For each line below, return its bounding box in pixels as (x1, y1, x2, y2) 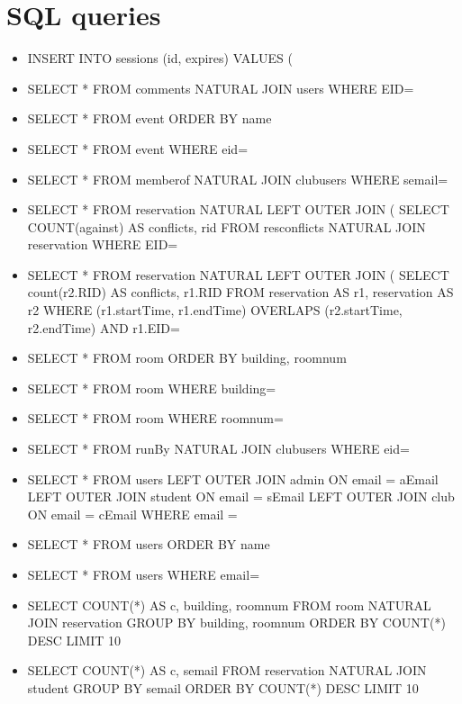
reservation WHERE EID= (27, 235, 178, 254)
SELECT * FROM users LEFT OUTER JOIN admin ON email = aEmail (27, 469, 439, 488)
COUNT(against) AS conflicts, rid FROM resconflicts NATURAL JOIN (27, 217, 426, 236)
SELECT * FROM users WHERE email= (27, 565, 260, 583)
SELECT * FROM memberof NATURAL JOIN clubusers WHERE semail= (27, 169, 448, 188)
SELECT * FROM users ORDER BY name (27, 535, 270, 554)
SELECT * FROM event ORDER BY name (27, 109, 272, 128)
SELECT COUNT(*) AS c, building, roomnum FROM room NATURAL (27, 595, 431, 614)
